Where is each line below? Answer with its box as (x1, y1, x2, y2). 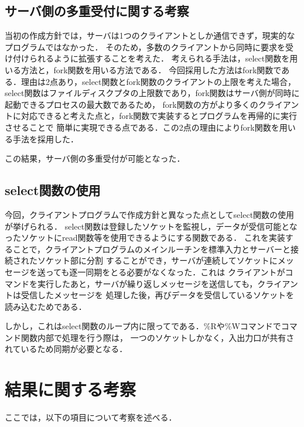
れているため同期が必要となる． (5, 343, 128, 355)
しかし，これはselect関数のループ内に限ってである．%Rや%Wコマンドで (5, 320, 281, 332)
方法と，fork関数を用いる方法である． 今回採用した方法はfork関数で (21, 63, 282, 76)
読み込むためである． (5, 300, 87, 312)
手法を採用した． (12, 132, 78, 145)
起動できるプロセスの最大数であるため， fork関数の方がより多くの (5, 98, 258, 110)
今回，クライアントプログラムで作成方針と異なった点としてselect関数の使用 (5, 208, 295, 220)
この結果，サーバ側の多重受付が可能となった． (5, 152, 185, 165)
